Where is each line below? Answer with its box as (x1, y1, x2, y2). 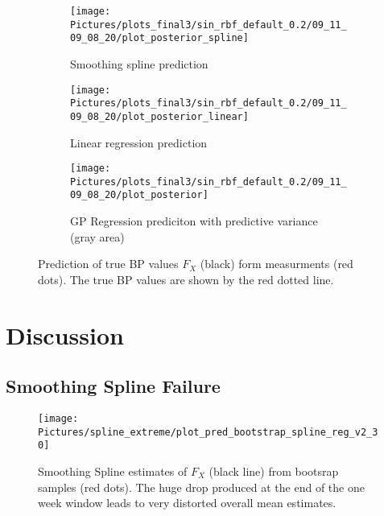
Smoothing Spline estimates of (38, 463, 188, 480)
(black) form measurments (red (200, 255, 353, 272)
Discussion (6, 318, 124, 351)
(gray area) (70, 228, 125, 245)
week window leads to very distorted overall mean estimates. (38, 494, 337, 511)
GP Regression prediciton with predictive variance (70, 213, 318, 229)
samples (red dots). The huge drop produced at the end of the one (38, 478, 365, 495)
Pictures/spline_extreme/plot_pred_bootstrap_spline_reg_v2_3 (38, 426, 378, 438)
